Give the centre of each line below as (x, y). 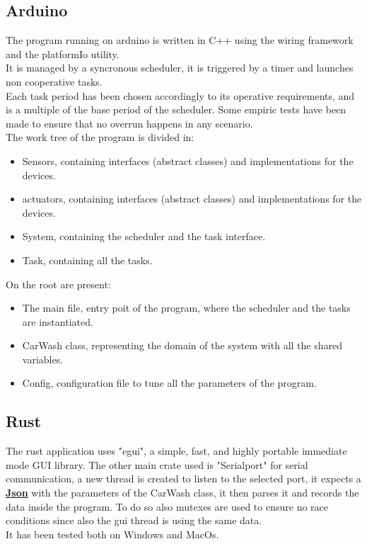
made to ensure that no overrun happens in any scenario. (129, 123)
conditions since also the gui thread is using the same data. (134, 520)
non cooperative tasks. (54, 81)
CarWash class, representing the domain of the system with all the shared (182, 345)
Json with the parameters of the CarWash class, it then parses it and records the (182, 493)
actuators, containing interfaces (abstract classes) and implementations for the (192, 199)
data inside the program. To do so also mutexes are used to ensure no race (167, 506)
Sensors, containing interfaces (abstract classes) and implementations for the (188, 160)
